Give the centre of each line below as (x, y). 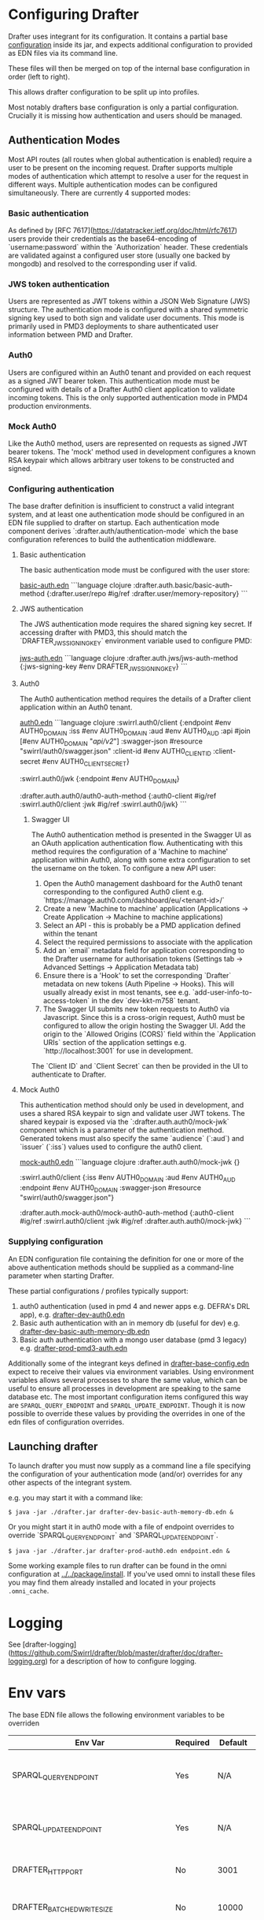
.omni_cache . (29, 1591)
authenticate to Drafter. (69, 1074)
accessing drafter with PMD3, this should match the (103, 632)
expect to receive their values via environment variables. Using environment (131, 1371)
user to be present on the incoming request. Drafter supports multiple (121, 168)
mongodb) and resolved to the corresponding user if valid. (103, 264)
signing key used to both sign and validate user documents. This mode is (126, 318)
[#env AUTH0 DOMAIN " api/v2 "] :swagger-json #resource (111, 742)
